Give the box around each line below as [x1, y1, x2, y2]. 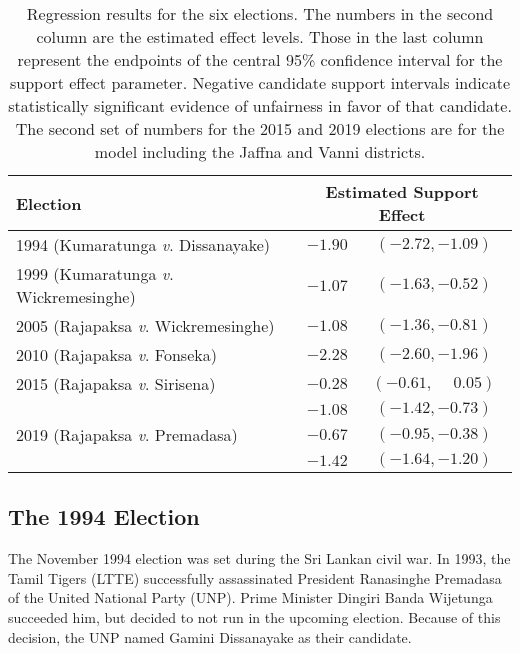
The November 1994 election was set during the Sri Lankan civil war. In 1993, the [8, 548, 511, 569]
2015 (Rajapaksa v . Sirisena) [16, 372, 216, 395]
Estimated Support [325, 180, 479, 203]
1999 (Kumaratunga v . [16, 262, 174, 285]
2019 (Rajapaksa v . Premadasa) [16, 423, 238, 446]
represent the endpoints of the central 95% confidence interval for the [17, 48, 503, 71]
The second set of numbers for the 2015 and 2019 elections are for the [15, 117, 505, 140]
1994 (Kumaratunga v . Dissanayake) [16, 233, 271, 256]
